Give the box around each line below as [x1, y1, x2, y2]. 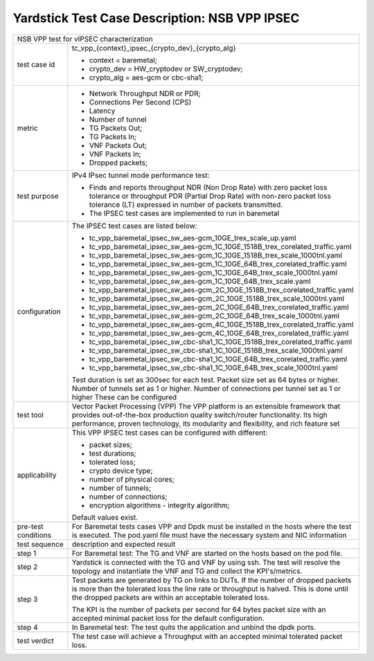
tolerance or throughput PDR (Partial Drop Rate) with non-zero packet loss [89, 191, 332, 201]
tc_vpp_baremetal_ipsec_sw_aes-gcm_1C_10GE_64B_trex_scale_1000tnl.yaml [89, 267, 337, 277]
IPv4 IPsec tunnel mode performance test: [71, 170, 210, 180]
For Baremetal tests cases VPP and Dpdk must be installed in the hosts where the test [71, 521, 352, 531]
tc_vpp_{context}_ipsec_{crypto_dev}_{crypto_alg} [71, 43, 237, 53]
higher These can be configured [71, 392, 177, 401]
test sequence [17, 539, 64, 549]
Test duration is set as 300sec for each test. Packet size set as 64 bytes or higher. [71, 374, 340, 384]
